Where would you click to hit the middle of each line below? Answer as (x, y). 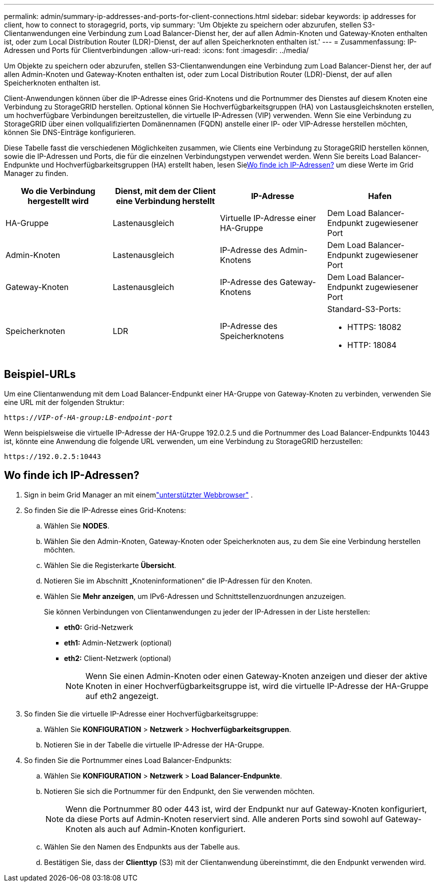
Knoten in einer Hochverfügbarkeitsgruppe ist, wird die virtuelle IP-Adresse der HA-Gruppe (257, 686)
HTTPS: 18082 (374, 327)
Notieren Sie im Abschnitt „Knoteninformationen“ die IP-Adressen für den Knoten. (178, 580)
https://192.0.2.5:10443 (52, 456)
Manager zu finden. (36, 173)
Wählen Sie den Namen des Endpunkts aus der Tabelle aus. (142, 846)
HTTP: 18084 (372, 345)
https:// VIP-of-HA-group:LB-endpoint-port (88, 417)
